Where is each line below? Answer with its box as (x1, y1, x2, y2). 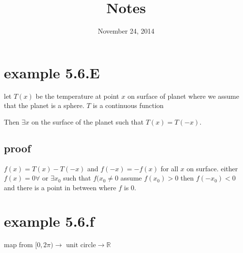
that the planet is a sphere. (4, 100, 84, 110)
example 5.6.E (4, 62, 100, 82)
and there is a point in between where (4, 182, 116, 192)
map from (4, 239, 33, 249)
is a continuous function (93, 100, 164, 110)
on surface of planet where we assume (127, 90, 239, 101)
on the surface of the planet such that (32, 116, 144, 126)
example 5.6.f (4, 211, 95, 231)
